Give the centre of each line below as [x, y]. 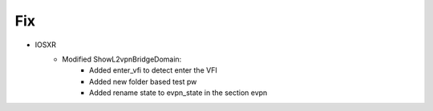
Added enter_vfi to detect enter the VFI [154, 70]
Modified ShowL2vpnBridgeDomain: [122, 59]
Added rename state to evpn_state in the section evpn [178, 93]
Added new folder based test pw [143, 81]
